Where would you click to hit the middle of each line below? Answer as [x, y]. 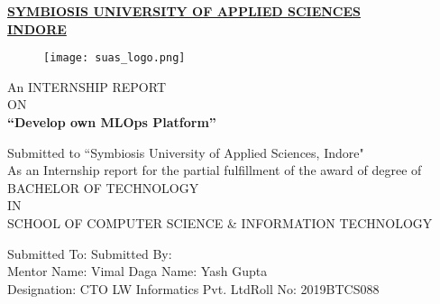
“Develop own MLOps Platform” [112, 122]
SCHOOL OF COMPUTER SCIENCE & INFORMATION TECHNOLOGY [220, 223]
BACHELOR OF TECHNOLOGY [103, 187]
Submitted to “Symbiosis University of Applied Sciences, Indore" [186, 152]
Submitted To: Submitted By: [90, 253]
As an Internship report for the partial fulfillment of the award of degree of [215, 170]
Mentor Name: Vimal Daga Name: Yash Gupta [137, 271]
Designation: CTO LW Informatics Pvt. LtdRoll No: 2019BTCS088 [193, 288]
